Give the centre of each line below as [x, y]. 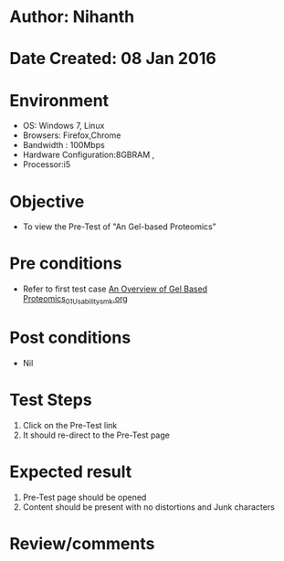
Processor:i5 [47, 164]
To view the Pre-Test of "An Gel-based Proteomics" [119, 227]
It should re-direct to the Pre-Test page [96, 435]
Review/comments [82, 543]
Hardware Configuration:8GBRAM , [89, 155]
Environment [59, 100]
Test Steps [51, 400]
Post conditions [70, 338]
